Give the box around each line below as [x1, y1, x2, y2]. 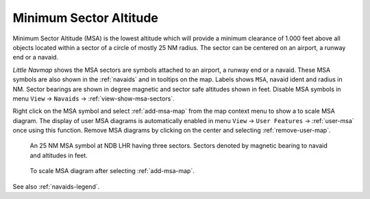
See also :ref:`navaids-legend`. [12, 182, 100, 191]
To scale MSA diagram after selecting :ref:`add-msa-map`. [29, 167, 195, 175]
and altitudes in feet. [29, 151, 88, 159]
